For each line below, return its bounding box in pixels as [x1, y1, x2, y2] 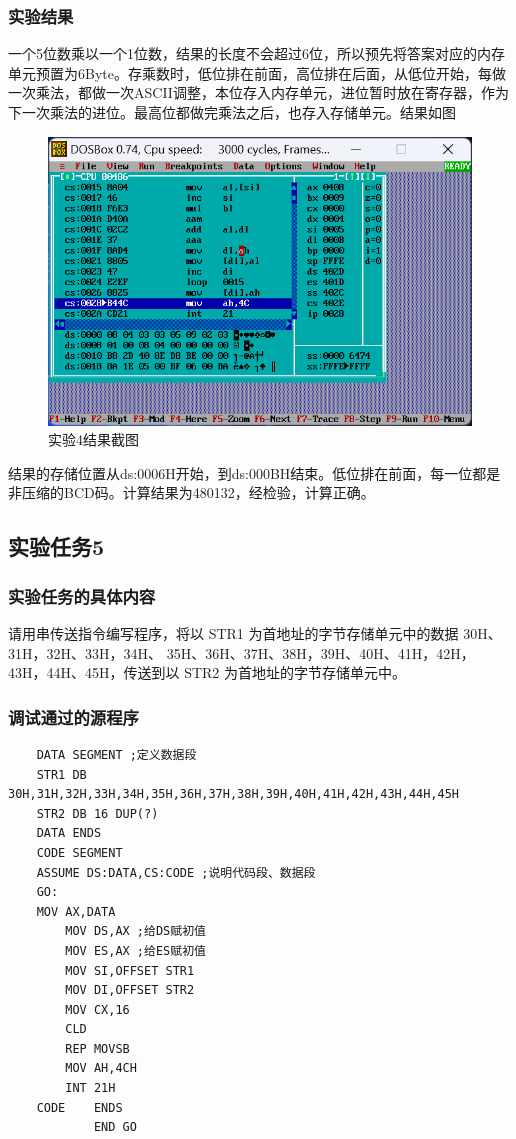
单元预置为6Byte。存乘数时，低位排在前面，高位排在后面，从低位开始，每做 [8, 62, 506, 83]
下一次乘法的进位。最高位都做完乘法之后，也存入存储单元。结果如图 [8, 102, 456, 122]
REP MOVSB [65, 1041, 130, 1056]
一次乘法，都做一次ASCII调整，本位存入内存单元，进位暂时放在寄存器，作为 [8, 82, 509, 103]
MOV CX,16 [65, 1002, 130, 1017]
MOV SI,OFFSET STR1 [65, 963, 195, 978]
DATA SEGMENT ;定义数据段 [36, 747, 197, 762]
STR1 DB [36, 767, 87, 782]
